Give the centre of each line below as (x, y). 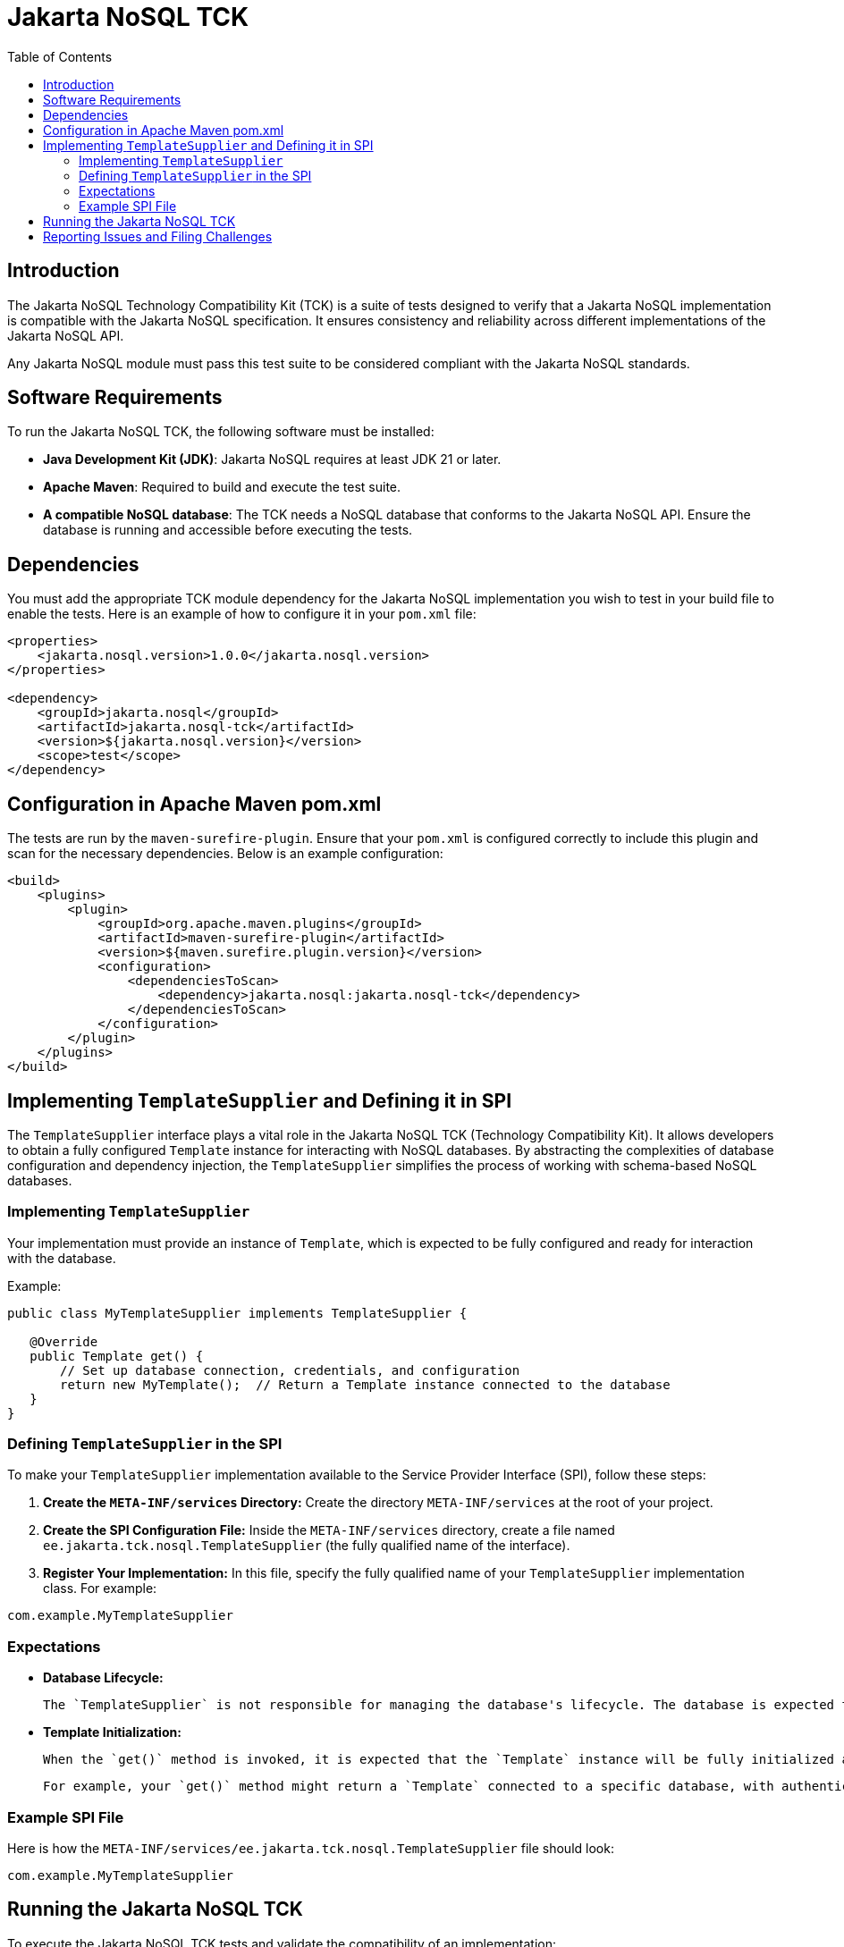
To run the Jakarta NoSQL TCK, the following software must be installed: (221, 432)
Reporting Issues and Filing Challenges (158, 236)
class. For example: (100, 1589)
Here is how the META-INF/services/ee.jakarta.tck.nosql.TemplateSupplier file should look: (311, 1848)
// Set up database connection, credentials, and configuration (290, 1370)
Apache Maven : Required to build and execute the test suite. (222, 487)
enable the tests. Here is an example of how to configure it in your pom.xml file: (242, 614)
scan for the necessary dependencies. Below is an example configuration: (225, 854)
